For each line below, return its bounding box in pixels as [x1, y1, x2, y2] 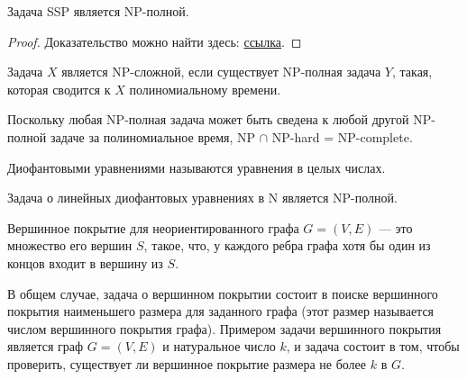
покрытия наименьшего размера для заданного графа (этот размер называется [7, 302, 435, 320]
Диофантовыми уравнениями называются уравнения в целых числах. [7, 158, 386, 176]
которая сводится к [7, 79, 111, 98]
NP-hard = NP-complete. [271, 127, 413, 146]
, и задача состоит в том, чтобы [286, 337, 460, 356]
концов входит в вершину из [7, 253, 163, 272]
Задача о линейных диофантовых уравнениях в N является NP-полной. [7, 188, 398, 207]
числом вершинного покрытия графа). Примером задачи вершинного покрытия [7, 319, 442, 338]
